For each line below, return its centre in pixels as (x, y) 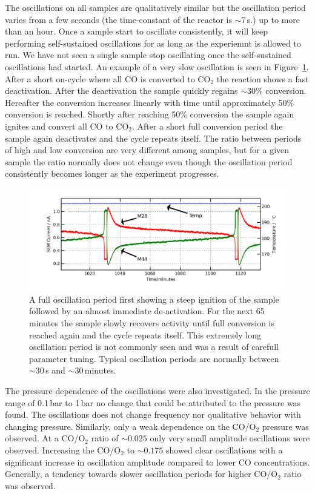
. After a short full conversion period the (207, 126)
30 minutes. (95, 370)
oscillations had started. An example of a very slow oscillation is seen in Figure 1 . (157, 66)
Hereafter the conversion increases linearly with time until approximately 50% (150, 102)
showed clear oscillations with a (224, 450)
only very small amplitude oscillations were (230, 438)
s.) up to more (274, 19)
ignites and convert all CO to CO (67, 126)
